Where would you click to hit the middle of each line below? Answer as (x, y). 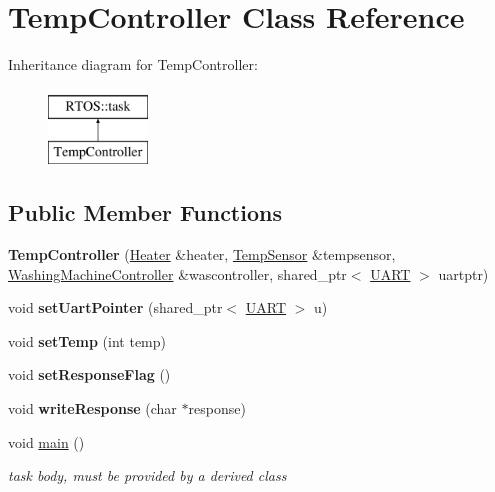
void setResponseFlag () (89, 374)
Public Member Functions (145, 212)
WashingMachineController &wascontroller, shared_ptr (177, 273)
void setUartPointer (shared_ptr (115, 307)
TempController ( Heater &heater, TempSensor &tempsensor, (202, 254)
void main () (46, 441)
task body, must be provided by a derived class (147, 475)
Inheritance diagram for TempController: (133, 64)
